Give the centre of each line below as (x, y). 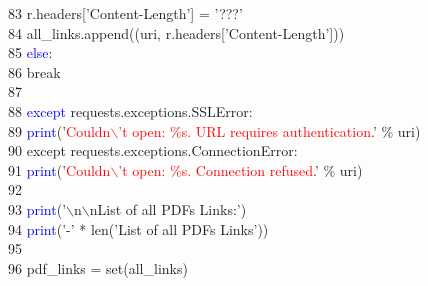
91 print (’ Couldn (59, 169)
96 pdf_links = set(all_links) (98, 267)
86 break (34, 71)
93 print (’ (37, 208)
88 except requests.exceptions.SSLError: (130, 110)
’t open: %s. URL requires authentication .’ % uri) (269, 130)
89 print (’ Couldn (59, 130)
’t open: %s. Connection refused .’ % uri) (240, 169)
